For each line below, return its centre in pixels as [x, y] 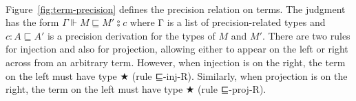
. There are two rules [306, 35]
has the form [32, 22]
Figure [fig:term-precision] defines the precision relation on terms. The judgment [176, 9]
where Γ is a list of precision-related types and [228, 22]
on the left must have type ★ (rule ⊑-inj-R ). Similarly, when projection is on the [177, 75]
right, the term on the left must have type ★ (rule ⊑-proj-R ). [136, 89]
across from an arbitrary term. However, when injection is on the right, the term [176, 62]
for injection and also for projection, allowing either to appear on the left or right [177, 49]
